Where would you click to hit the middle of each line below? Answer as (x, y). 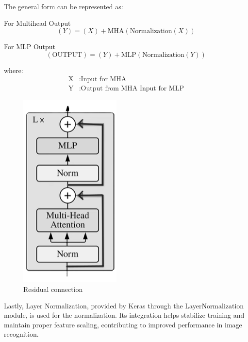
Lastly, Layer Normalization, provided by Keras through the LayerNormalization (124, 305)
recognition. (21, 334)
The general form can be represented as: (64, 6)
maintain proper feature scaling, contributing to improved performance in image (123, 324)
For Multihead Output (37, 23)
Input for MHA (104, 80)
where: (14, 70)
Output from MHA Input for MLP (132, 89)
